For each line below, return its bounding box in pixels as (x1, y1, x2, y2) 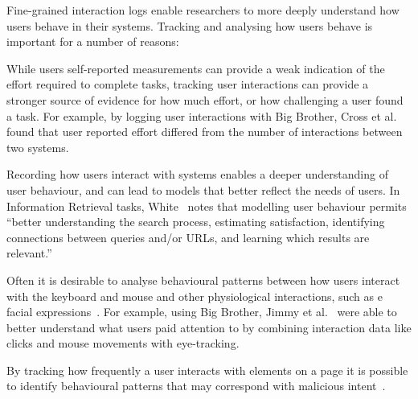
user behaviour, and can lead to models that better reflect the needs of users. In (6, 181, 400, 198)
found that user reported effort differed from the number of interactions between (6, 123, 403, 140)
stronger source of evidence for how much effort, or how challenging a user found (6, 91, 404, 108)
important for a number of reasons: (6, 33, 179, 50)
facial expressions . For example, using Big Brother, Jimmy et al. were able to (6, 303, 397, 320)
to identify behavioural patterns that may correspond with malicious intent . (6, 377, 386, 394)
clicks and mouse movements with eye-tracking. (6, 335, 240, 352)
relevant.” (6, 245, 52, 261)
